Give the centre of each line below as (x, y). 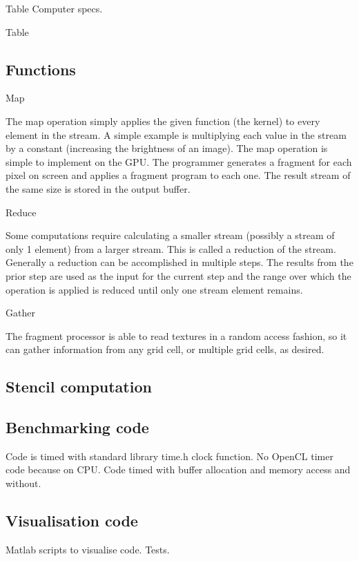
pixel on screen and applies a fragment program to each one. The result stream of (178, 175)
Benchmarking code (77, 427)
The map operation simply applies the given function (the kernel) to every (163, 121)
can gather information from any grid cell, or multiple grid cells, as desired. (165, 349)
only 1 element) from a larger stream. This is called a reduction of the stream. (171, 248)
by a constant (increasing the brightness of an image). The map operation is (167, 148)
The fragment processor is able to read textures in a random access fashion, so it (176, 335)
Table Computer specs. (54, 8)
